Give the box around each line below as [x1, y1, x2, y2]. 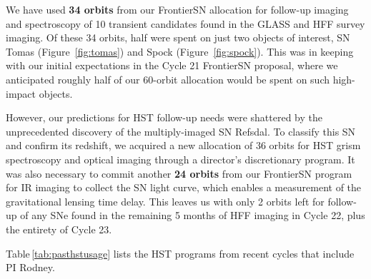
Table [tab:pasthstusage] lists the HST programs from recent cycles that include [6, 245, 355, 260]
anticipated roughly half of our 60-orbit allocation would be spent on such [6, 71, 330, 86]
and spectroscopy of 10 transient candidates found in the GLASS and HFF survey [6, 16, 365, 31]
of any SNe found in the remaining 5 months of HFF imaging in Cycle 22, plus [20, 208, 365, 223]
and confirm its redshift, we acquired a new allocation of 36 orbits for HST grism [6, 138, 361, 153]
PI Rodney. [6, 260, 55, 275]
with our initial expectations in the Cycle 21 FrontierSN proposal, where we [6, 58, 338, 73]
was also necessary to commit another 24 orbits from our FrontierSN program [6, 166, 352, 181]
